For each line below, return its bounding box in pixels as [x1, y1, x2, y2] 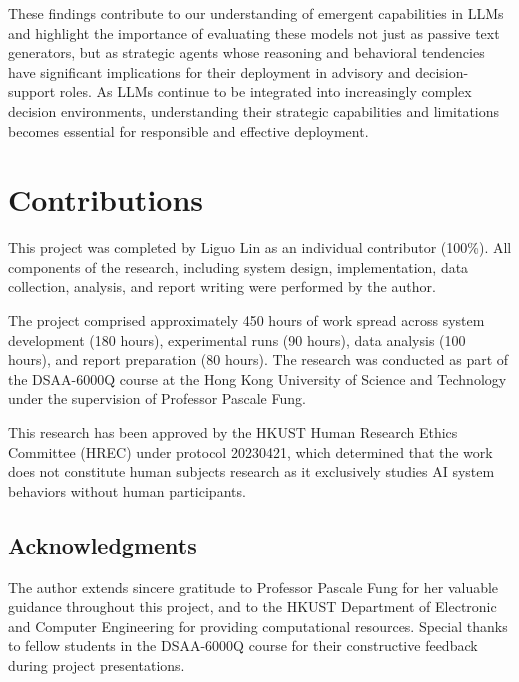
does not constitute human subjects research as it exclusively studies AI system [8, 461, 495, 482]
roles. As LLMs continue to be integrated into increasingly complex [59, 81, 472, 102]
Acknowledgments [8, 529, 197, 560]
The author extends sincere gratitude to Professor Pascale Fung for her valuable [8, 576, 499, 597]
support [8, 81, 56, 102]
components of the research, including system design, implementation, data [8, 256, 469, 277]
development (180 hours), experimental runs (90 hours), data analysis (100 [8, 329, 466, 350]
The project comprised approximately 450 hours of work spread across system [8, 310, 485, 331]
